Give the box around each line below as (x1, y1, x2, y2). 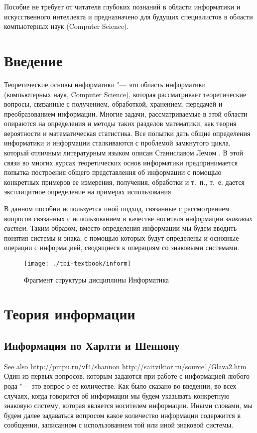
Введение (4, 50, 63, 70)
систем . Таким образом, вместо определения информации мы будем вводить (4, 223, 237, 233)
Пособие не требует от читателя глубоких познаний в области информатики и (4, 1, 241, 11)
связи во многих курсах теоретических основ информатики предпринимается (4, 157, 238, 167)
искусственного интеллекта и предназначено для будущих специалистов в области (4, 11, 253, 21)
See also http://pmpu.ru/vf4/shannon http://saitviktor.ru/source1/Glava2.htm (4, 361, 247, 371)
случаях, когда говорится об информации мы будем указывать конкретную (4, 390, 230, 401)
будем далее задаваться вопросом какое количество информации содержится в (4, 410, 241, 420)
